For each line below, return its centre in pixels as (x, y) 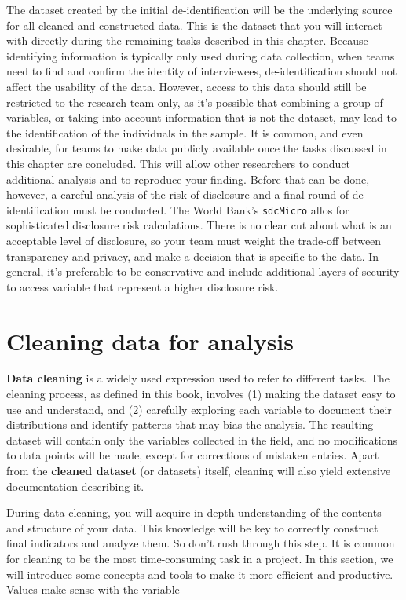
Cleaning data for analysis (150, 340)
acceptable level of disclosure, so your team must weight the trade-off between (194, 240)
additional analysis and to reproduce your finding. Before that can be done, (188, 179)
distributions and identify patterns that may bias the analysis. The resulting (190, 424)
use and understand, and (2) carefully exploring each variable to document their (199, 409)
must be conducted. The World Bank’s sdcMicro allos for (211, 209)
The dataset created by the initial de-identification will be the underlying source (199, 9)
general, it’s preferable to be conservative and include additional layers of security (203, 271)
